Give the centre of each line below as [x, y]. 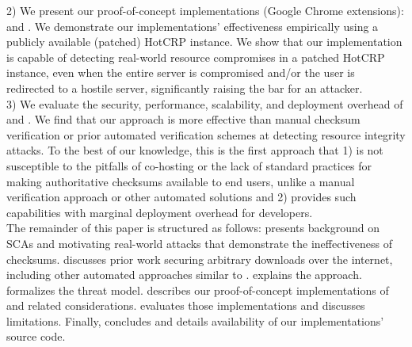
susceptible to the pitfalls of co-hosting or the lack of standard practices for [189, 165]
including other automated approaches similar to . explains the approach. [184, 275]
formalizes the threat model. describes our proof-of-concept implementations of [198, 290]
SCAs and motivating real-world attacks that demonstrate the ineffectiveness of [199, 243]
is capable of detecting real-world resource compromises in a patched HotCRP [196, 57]
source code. [36, 336]
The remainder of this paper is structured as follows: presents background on [193, 228]
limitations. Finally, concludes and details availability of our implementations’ [195, 320]
